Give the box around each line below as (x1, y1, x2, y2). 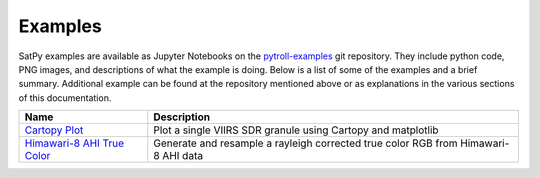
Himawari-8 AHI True (24, 136, 125, 150)
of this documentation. (18, 91, 112, 104)
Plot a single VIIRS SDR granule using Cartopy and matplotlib (153, 123, 439, 137)
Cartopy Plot (24, 123, 84, 137)
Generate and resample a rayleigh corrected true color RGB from (153, 136, 459, 150)
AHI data (161, 149, 204, 163)
